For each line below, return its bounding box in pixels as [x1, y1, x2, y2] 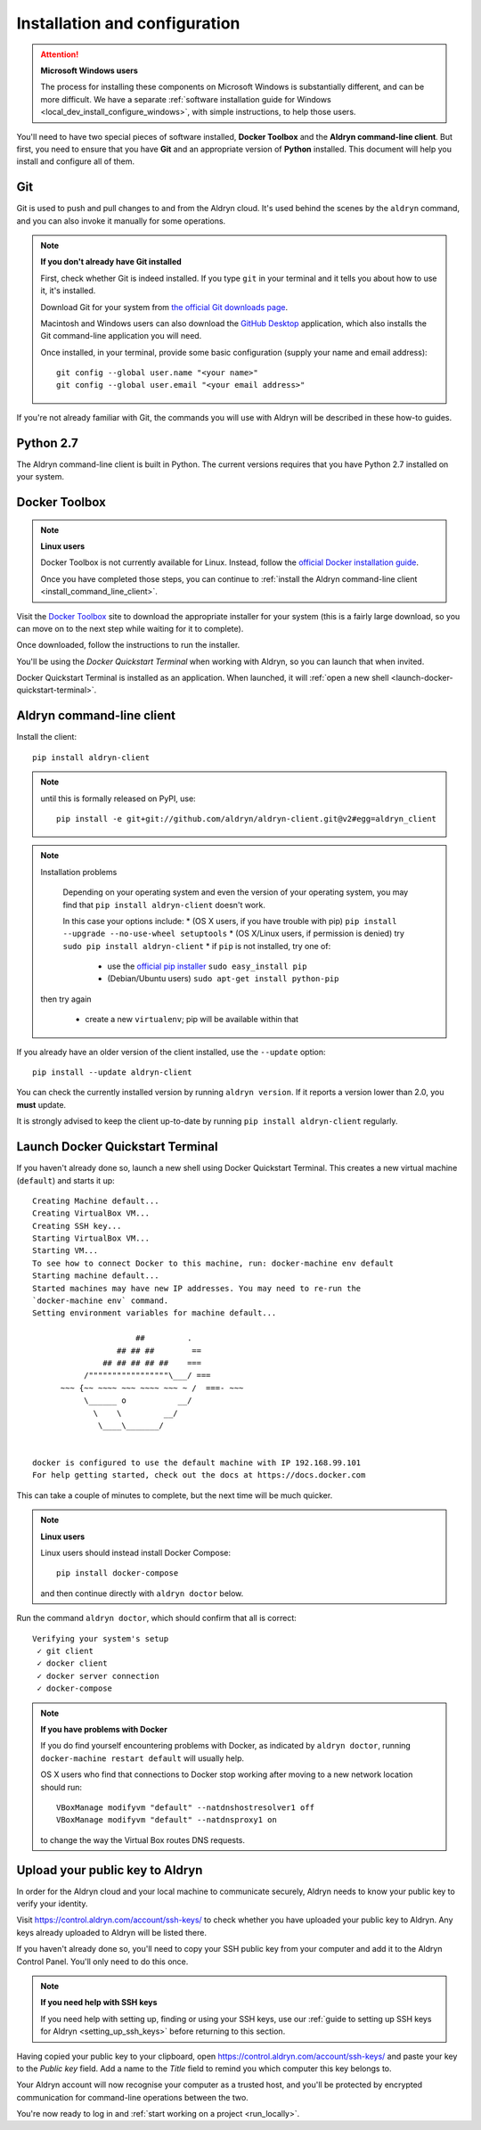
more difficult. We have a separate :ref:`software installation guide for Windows [40, 94, 331, 104]
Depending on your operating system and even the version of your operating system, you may [62, 887, 409, 897]
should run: [40, 1782, 83, 1792]
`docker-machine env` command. [32, 1296, 169, 1306]
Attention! [40, 49, 79, 60]
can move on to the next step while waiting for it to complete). [16, 623, 244, 634]
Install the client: [16, 732, 77, 742]
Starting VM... [32, 1246, 99, 1256]
